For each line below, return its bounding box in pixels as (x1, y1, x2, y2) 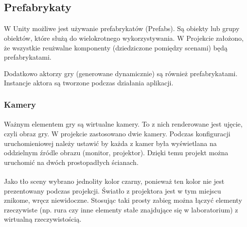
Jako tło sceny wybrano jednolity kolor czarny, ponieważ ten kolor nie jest (4, 176, 225, 186)
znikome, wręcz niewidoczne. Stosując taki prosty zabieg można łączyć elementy (4, 195, 242, 205)
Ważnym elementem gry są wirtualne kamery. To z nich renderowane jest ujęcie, (4, 119, 243, 129)
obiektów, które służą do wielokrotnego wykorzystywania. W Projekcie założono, (4, 32, 244, 43)
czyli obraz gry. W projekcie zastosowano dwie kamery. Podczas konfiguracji (4, 128, 230, 138)
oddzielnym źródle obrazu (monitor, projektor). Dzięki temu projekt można (4, 147, 229, 158)
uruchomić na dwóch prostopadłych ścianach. (4, 157, 139, 167)
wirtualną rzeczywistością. (4, 214, 82, 224)
